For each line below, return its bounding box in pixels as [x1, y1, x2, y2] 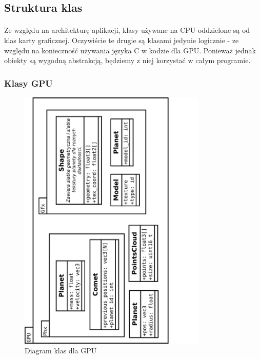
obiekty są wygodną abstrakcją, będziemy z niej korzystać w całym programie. [4, 55, 251, 66]
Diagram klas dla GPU [25, 345, 97, 356]
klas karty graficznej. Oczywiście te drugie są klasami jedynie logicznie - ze [4, 34, 239, 45]
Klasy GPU [4, 76, 53, 89]
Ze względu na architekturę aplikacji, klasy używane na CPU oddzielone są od [4, 25, 250, 35]
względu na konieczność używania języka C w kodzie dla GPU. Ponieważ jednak [4, 45, 256, 55]
